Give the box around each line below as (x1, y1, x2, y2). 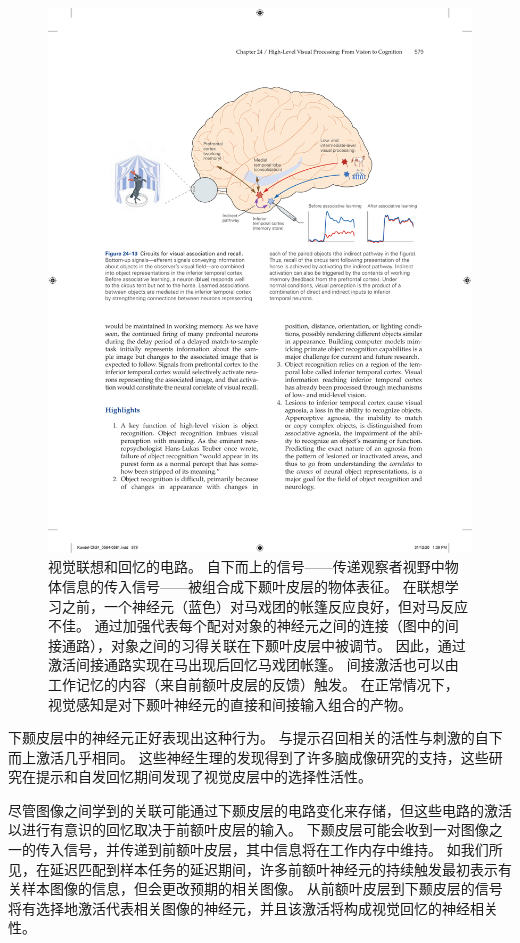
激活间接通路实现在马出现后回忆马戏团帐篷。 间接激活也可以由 (48, 654, 459, 675)
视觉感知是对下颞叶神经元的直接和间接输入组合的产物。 (48, 693, 412, 714)
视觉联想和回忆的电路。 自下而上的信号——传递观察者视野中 (48, 556, 445, 577)
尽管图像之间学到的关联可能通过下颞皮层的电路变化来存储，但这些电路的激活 (8, 799, 512, 820)
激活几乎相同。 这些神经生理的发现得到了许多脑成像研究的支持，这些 (35, 746, 489, 767)
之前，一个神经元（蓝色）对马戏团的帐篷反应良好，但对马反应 (61, 595, 468, 616)
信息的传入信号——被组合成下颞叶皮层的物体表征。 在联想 (61, 575, 445, 596)
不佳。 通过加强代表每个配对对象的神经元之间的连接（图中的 (48, 615, 445, 636)
